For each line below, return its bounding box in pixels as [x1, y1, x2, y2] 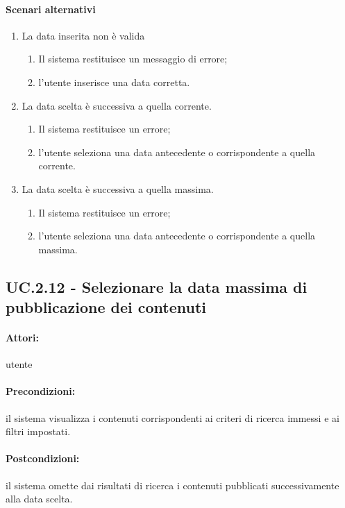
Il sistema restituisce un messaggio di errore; [38, 51, 228, 66]
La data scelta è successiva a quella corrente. [22, 98, 212, 112]
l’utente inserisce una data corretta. [38, 74, 190, 89]
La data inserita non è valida [22, 28, 145, 42]
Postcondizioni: [6, 451, 80, 466]
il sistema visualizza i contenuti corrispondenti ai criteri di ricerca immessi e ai [6, 410, 339, 425]
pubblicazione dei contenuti [6, 296, 207, 318]
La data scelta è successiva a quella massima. [22, 181, 214, 196]
